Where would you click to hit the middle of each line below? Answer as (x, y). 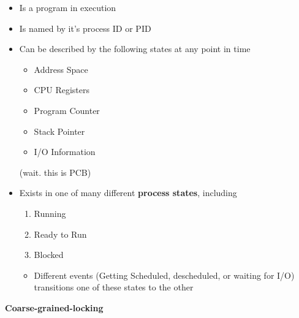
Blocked (49, 255)
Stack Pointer (59, 131)
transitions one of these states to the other (114, 287)
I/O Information (65, 152)
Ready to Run (60, 234)
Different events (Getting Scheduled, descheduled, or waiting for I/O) (164, 275)
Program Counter (67, 110)
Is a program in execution (68, 7)
